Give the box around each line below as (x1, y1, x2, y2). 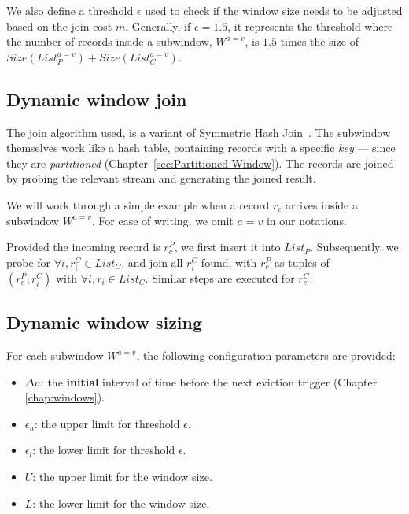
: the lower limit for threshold (32, 442, 175, 458)
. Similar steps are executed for (145, 269, 295, 286)
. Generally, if (125, 17, 191, 34)
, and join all (121, 253, 183, 270)
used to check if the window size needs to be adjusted (145, 2, 403, 18)
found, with (201, 253, 257, 270)
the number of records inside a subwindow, (6, 33, 212, 50)
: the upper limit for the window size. (32, 468, 212, 485)
